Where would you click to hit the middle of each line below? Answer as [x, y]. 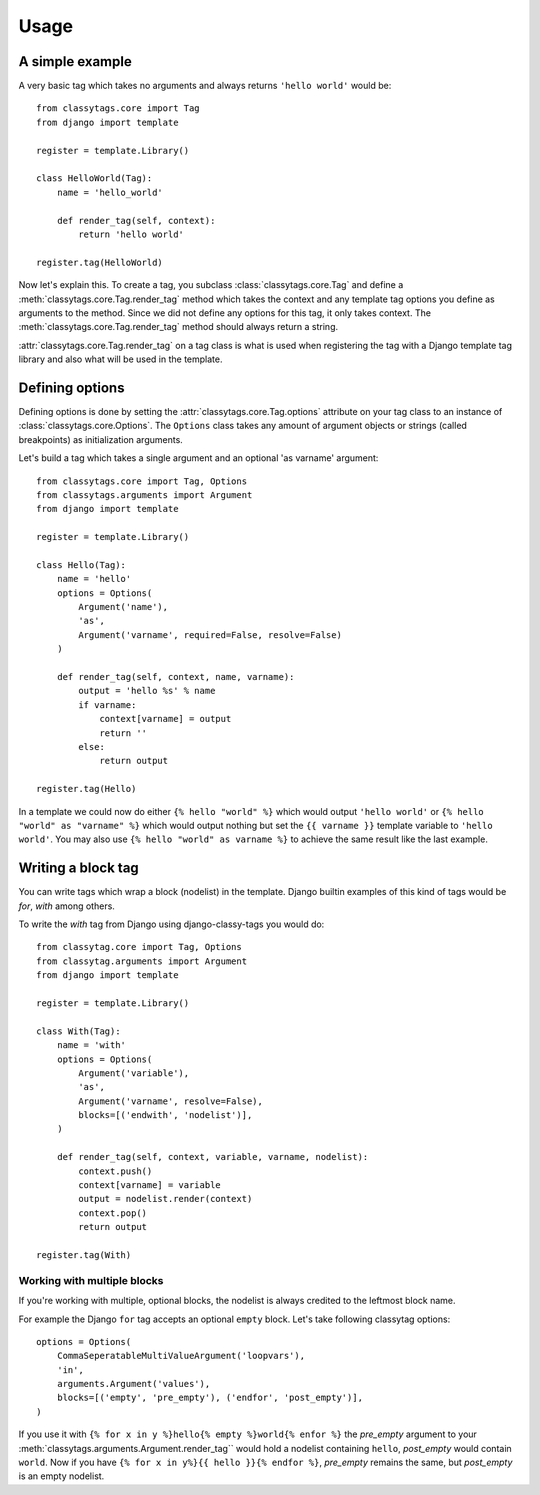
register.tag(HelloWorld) [100, 262]
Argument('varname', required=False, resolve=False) [210, 634]
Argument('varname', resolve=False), [171, 1101]
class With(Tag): [78, 1031]
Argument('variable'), [134, 1073]
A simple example [75, 61]
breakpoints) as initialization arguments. [101, 439]
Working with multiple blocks [91, 1280]
